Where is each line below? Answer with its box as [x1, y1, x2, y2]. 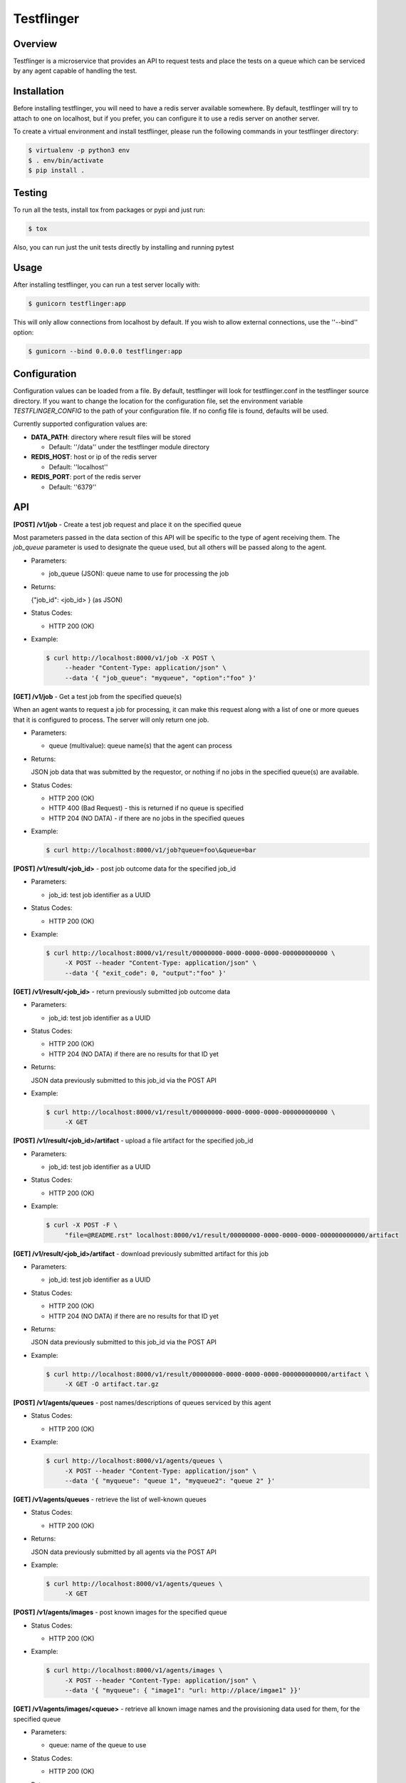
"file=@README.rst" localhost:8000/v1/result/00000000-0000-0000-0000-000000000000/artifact [64, 1231, 399, 1239]
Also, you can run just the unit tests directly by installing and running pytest [13, 243, 234, 252]
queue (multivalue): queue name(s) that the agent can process [48, 742, 233, 750]
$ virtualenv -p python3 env [28, 146, 130, 155]
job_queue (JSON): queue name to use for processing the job [48, 569, 229, 578]
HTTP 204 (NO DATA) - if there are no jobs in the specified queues [48, 814, 245, 822]
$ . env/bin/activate [28, 156, 104, 164]
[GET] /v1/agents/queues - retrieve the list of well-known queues [13, 1495, 207, 1503]
